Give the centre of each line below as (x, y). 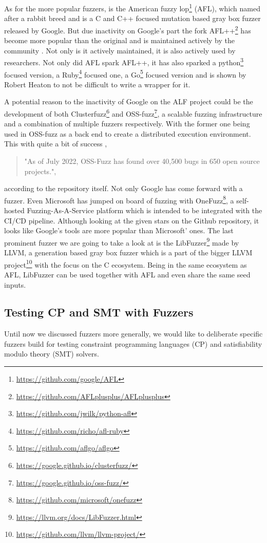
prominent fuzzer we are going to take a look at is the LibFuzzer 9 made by (122, 241)
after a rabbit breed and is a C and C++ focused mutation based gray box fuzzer (132, 18)
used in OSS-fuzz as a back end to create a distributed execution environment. (128, 133)
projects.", (40, 171)
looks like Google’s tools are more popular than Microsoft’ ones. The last (119, 230)
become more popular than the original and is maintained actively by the (119, 40)
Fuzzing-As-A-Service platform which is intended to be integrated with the (145, 210)
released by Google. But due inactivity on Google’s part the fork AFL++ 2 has (128, 29)
